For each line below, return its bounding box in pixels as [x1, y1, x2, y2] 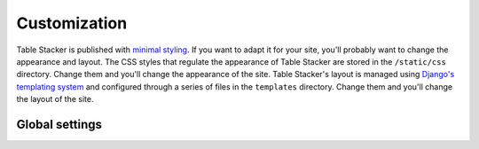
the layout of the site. [16, 94, 94, 105]
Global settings [16, 116, 102, 132]
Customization [16, 13, 128, 33]
